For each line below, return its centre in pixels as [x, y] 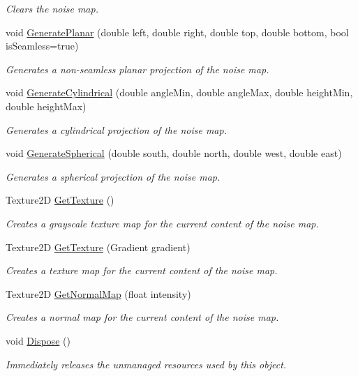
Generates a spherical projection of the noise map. [113, 176]
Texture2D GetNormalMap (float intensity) [98, 293]
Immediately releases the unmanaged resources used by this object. [146, 364]
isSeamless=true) [42, 46]
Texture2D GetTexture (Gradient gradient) [98, 247]
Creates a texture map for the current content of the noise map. [142, 270]
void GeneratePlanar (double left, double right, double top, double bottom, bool [177, 32]
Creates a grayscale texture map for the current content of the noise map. [162, 223]
